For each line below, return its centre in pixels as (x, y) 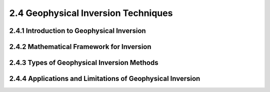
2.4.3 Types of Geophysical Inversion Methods (84, 63)
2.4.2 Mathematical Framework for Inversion (80, 47)
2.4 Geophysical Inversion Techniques (91, 13)
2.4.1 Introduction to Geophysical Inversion (77, 31)
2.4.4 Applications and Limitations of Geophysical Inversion (105, 79)
